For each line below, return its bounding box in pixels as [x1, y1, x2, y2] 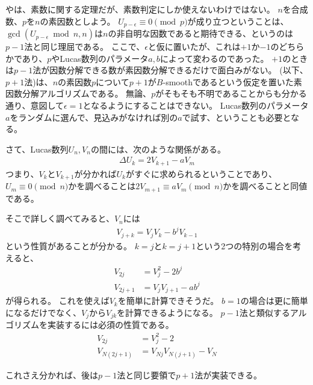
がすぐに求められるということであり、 [126, 167, 277, 180]
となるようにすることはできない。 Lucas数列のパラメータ [82, 99, 309, 112]
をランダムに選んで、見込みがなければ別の [10, 111, 178, 123]
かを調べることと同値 [223, 180, 308, 192]
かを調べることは [68, 180, 136, 192]
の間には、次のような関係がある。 [90, 142, 226, 155]
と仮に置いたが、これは [147, 40, 241, 53]
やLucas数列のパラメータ [51, 52, 149, 64]
